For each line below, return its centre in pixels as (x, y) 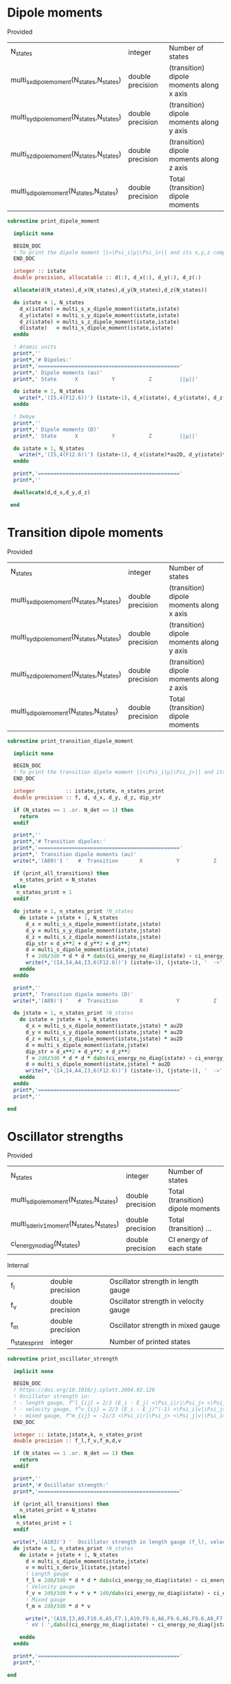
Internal (18, 1266)
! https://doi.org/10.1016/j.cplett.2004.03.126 (84, 1390)
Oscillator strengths (65, 1136)
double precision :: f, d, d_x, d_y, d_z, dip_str (87, 798)
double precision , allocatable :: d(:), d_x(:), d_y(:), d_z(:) (107, 278)
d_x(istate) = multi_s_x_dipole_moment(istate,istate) (100, 309)
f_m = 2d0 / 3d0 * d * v (58, 1606)
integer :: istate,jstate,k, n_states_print (78, 1434)
